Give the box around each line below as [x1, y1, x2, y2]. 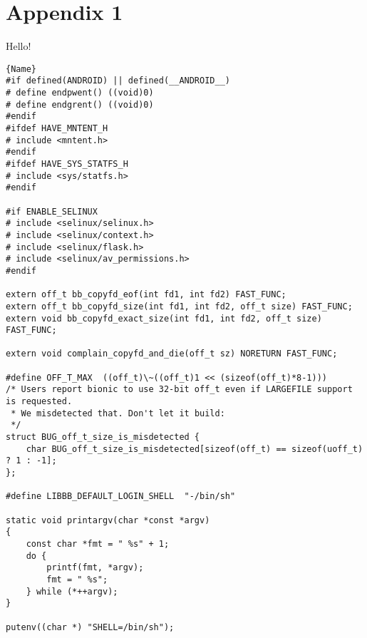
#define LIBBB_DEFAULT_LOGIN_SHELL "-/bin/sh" [6, 491, 236, 502]
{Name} [6, 63, 36, 74]
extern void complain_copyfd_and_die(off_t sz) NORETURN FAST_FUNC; [6, 349, 338, 359]
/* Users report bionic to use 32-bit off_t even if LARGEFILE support [6, 384, 353, 395]
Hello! [6, 38, 31, 53]
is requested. [6, 396, 73, 407]
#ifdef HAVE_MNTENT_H [6, 123, 108, 133]
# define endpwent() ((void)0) [6, 88, 154, 98]
